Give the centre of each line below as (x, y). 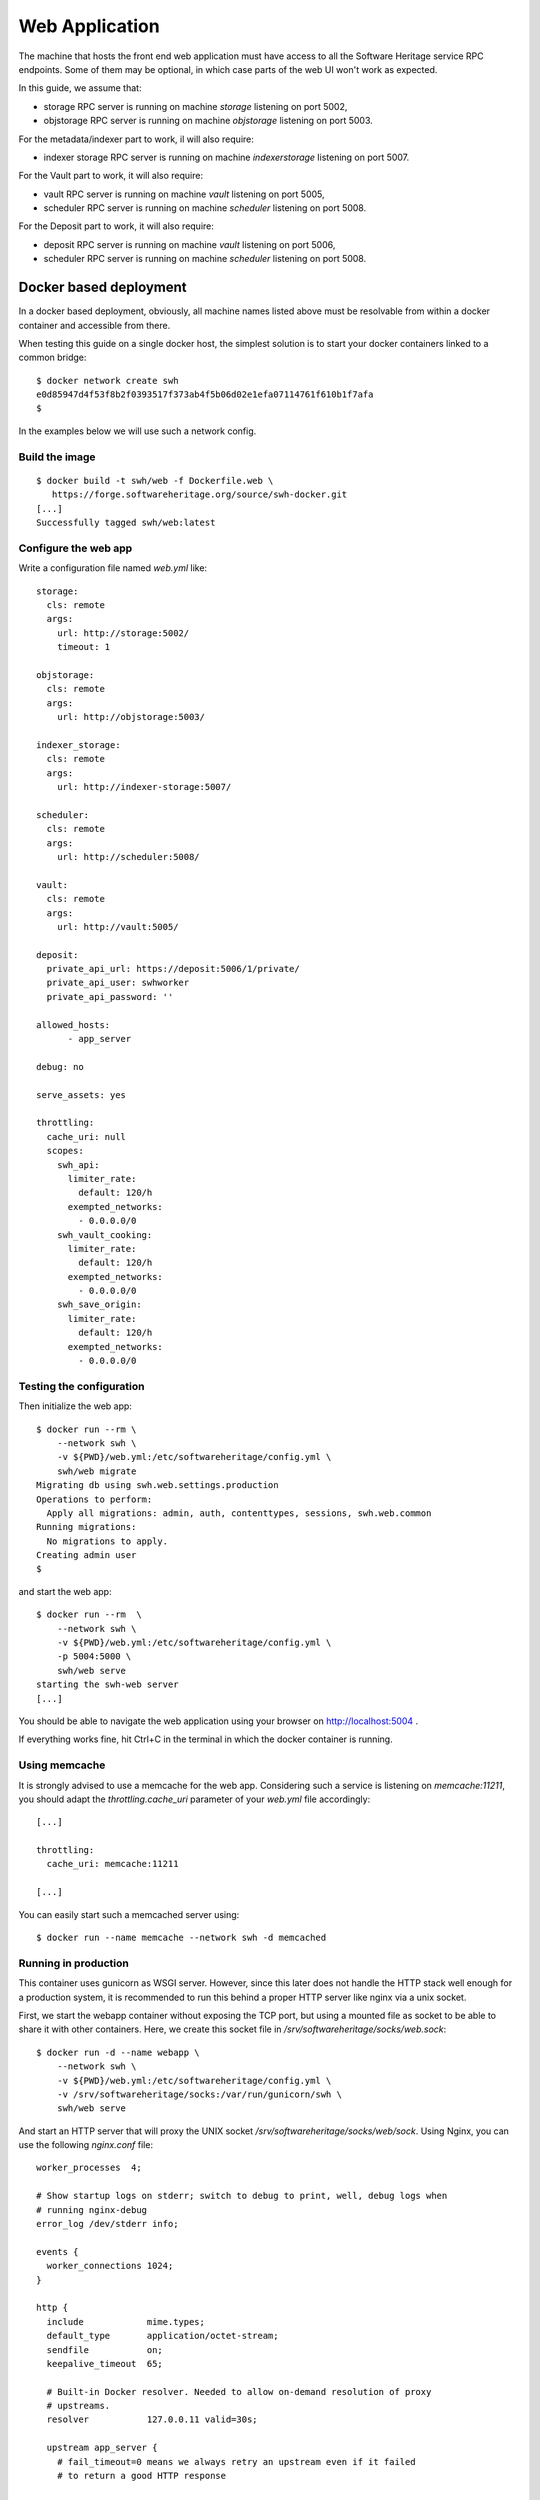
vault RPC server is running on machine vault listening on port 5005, (184, 194)
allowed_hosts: (73, 1024)
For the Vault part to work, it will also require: (111, 176)
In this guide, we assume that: (80, 88)
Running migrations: (86, 1527)
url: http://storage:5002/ (123, 633)
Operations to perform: (94, 1499)
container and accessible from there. (94, 325)
